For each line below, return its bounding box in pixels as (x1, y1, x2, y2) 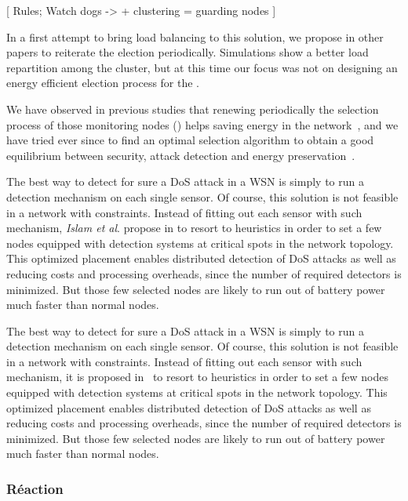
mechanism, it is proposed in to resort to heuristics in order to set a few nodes (6, 368, 388, 385)
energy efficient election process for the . (6, 74, 200, 91)
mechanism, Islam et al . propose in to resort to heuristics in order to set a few (6, 220, 382, 236)
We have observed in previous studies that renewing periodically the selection (6, 100, 379, 117)
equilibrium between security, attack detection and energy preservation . (6, 147, 355, 163)
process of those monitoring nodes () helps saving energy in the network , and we (6, 116, 399, 133)
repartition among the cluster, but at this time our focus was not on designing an (6, 59, 398, 75)
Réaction (6, 478, 64, 498)
